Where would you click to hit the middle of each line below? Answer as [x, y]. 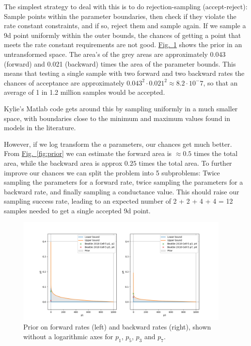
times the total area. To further [185, 163]
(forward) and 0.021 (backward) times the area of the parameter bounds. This [120, 63]
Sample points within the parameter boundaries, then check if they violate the [120, 16]
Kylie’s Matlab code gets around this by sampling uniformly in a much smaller [121, 108]
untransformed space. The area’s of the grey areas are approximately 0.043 [115, 54]
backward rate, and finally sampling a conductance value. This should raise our [122, 191]
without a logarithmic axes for [68, 337]
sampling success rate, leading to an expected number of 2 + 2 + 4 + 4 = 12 [118, 201]
